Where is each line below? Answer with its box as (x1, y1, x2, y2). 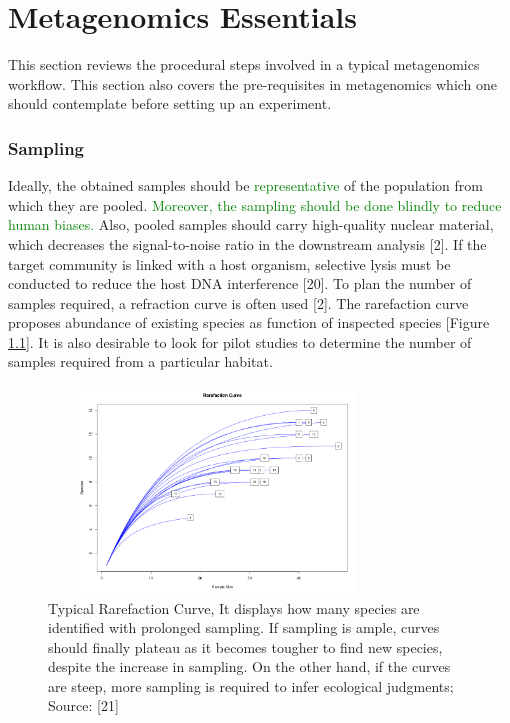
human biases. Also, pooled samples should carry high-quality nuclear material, (8, 214, 494, 235)
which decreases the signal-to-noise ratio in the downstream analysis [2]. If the (8, 233, 487, 254)
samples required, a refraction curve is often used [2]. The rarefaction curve (8, 292, 469, 313)
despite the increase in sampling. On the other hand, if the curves (48, 656, 451, 677)
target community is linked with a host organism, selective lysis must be (8, 253, 451, 274)
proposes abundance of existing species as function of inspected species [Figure (8, 312, 490, 333)
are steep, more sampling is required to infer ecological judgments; (48, 675, 454, 696)
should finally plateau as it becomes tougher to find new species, (48, 636, 443, 657)
